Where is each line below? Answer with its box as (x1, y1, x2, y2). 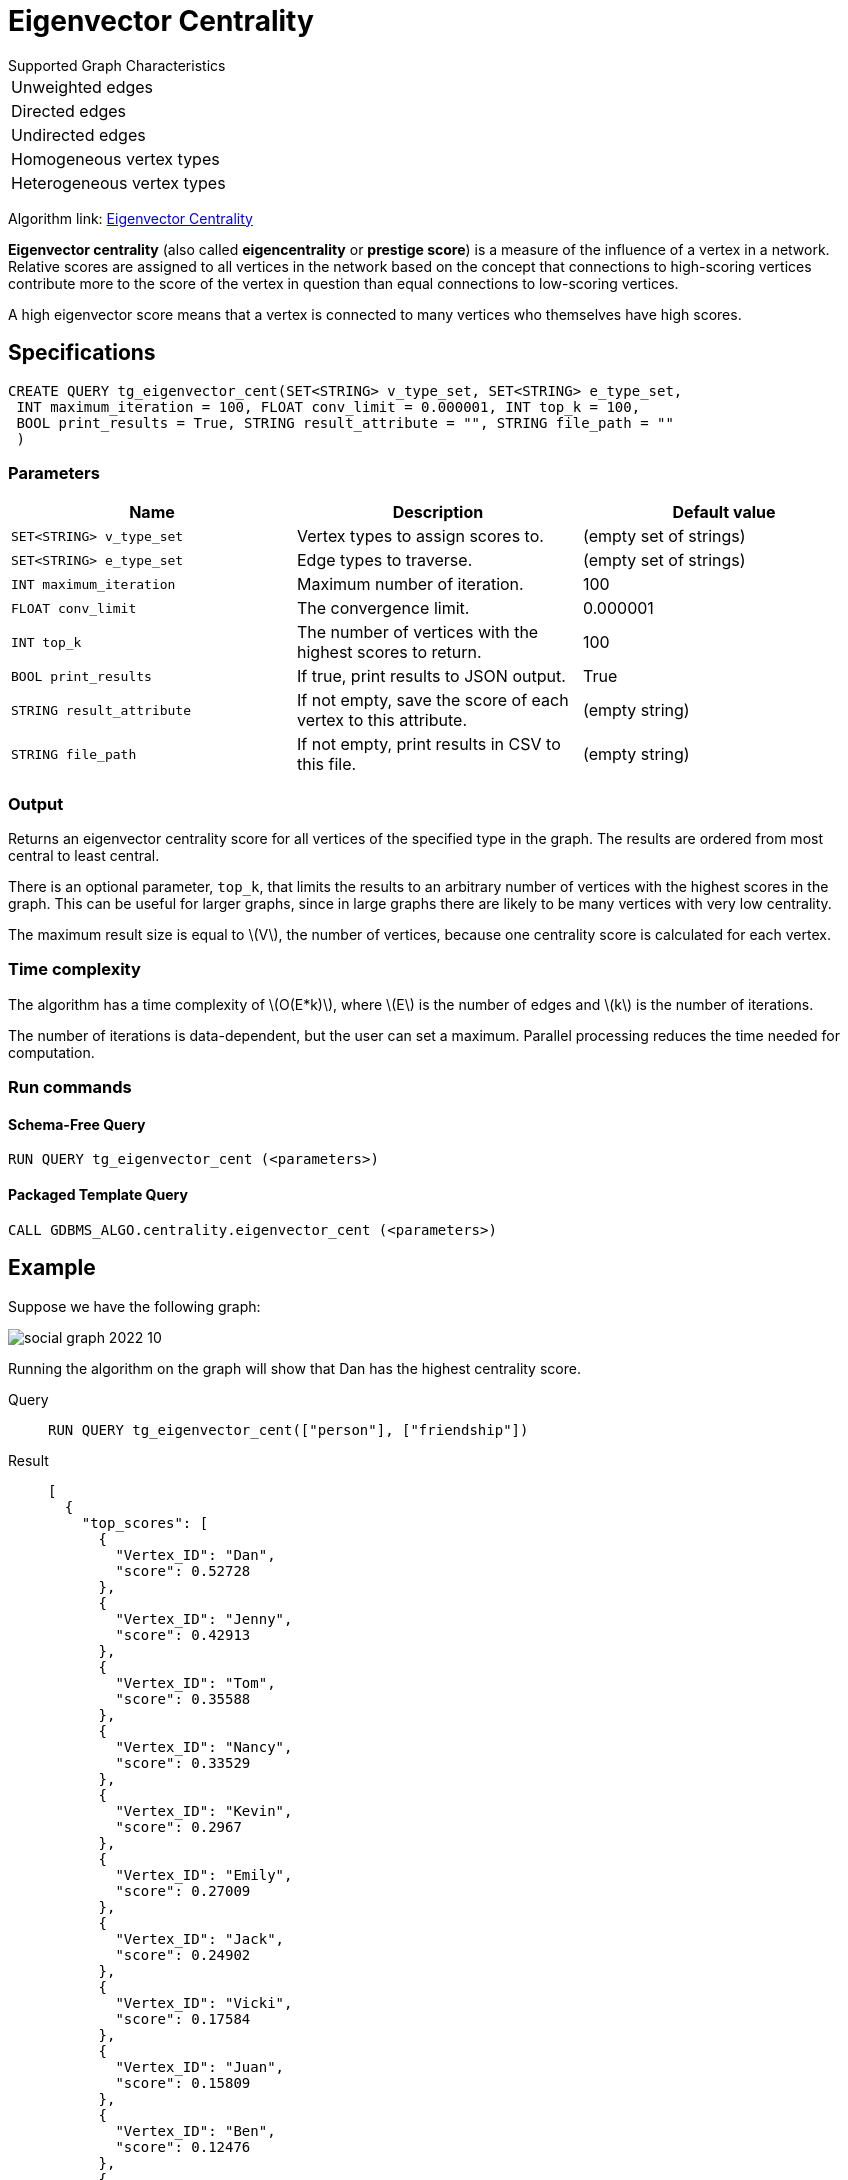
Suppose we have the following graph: (8, 1297, 261, 1315)
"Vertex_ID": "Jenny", (115, 1610, 293, 1627)
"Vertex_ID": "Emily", (115, 1866, 293, 1883)
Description (392, 502, 484, 523)
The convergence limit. (296, 598, 470, 619)
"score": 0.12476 (115, 2138, 251, 2155)
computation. (8, 1043, 95, 1061)
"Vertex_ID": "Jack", (115, 1930, 285, 1947)
